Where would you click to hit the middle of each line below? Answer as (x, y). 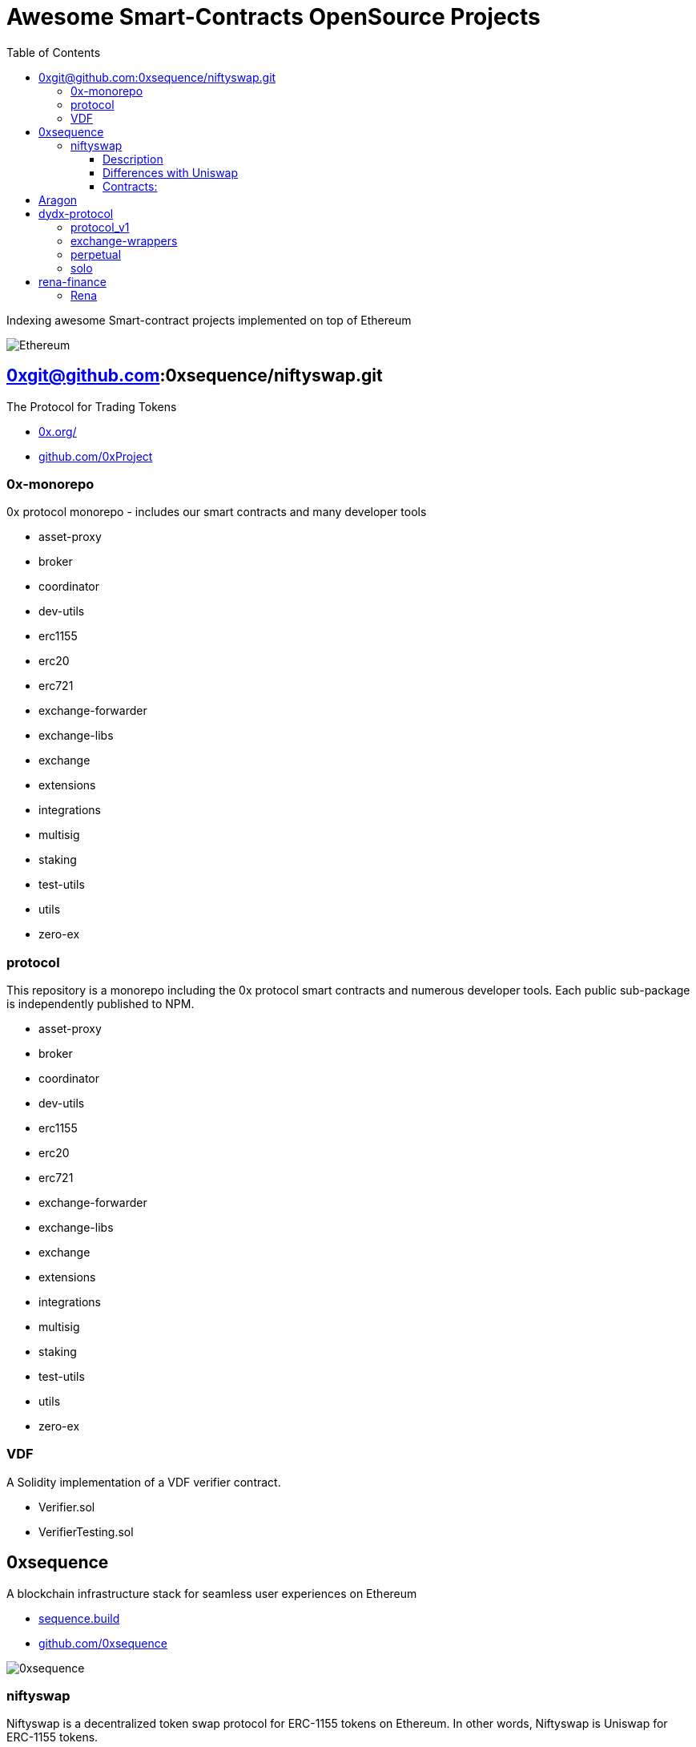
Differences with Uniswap (171, 172)
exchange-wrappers (124, 240)
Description (133, 159)
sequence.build (79, 1618)
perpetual (96, 254)
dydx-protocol (76, 213)
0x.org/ (58, 431)
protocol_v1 (100, 227)
